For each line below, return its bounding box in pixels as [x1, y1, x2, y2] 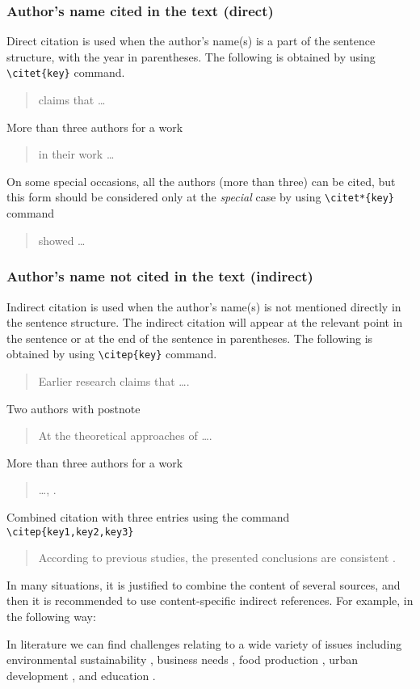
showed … [38, 231, 86, 248]
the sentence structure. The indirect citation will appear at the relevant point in [6, 314, 403, 331]
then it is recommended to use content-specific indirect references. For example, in [6, 592, 414, 609]
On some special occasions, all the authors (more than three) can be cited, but [6, 172, 396, 189]
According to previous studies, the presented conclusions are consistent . [38, 549, 396, 566]
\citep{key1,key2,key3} [6, 526, 134, 538]
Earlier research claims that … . [38, 372, 190, 389]
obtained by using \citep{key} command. [6, 345, 217, 362]
